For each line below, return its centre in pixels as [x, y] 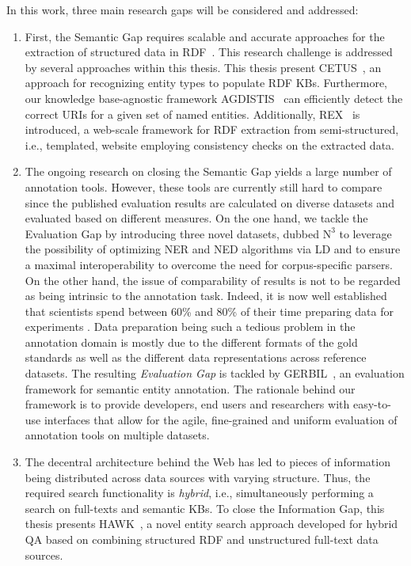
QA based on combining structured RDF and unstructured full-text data [202, 539]
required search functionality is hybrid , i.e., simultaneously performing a [199, 493]
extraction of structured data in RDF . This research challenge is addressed [209, 52]
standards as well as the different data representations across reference [196, 357]
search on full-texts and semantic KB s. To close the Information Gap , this [205, 508]
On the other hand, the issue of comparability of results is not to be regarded [213, 280]
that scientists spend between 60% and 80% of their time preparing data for [209, 311]
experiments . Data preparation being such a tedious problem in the [190, 327]
